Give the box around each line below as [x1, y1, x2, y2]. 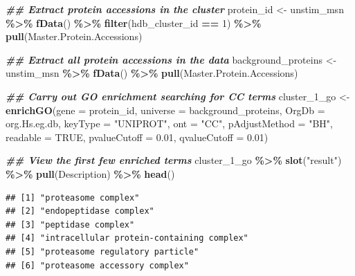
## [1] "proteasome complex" [6, 192, 140, 203]
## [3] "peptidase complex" [6, 219, 135, 230]
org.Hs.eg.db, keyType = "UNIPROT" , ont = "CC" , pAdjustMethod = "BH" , [6, 116, 333, 131]
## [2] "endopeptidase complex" [6, 206, 154, 217]
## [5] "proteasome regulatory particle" [6, 246, 199, 257]
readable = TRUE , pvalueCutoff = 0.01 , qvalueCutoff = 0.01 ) [6, 129, 268, 144]
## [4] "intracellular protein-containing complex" [6, 233, 248, 243]
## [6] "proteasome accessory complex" [6, 260, 189, 270]
